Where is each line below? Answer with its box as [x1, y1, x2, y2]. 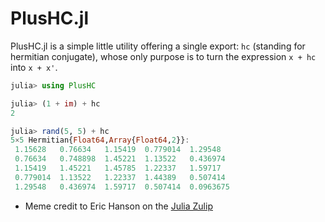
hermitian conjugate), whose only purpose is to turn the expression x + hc [10, 50, 317, 62]
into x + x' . [10, 61, 58, 73]
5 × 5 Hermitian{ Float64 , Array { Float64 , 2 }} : [10, 135, 190, 146]
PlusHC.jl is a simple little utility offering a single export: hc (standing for [10, 40, 306, 52]
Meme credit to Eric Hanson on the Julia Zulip [24, 200, 213, 212]
